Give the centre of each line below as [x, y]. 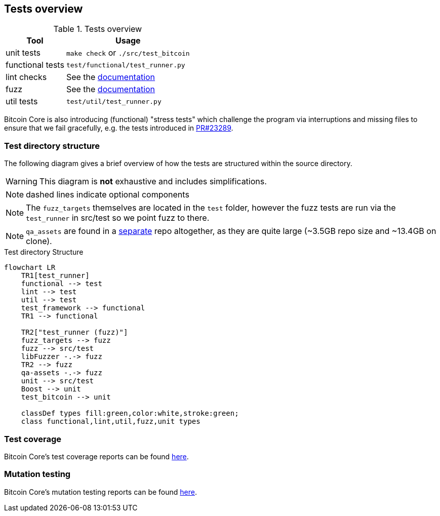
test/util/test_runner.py [114, 101]
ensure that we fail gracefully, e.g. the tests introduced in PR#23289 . [119, 128]
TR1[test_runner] [55, 276]
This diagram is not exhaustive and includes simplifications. [153, 182]
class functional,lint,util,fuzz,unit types [111, 422]
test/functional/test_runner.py [126, 65]
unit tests [23, 53]
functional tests [35, 65]
